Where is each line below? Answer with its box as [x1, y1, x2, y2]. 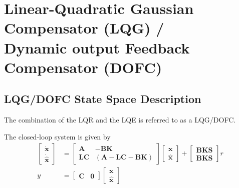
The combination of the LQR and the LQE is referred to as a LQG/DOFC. [4, 114, 236, 125]
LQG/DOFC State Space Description [4, 91, 201, 106]
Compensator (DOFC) [4, 56, 162, 77]
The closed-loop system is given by [4, 131, 111, 141]
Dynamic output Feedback [4, 37, 190, 57]
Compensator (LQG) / [4, 17, 164, 38]
